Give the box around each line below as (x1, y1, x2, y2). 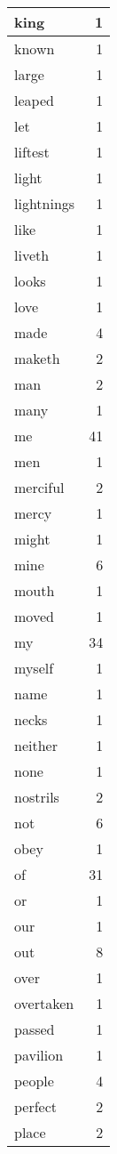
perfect (14, 1096, 58, 1117)
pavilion (14, 1045, 64, 1065)
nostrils (14, 787, 59, 807)
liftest (14, 141, 50, 162)
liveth (14, 245, 50, 265)
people (14, 1070, 54, 1091)
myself (14, 658, 54, 678)
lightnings (14, 193, 75, 214)
